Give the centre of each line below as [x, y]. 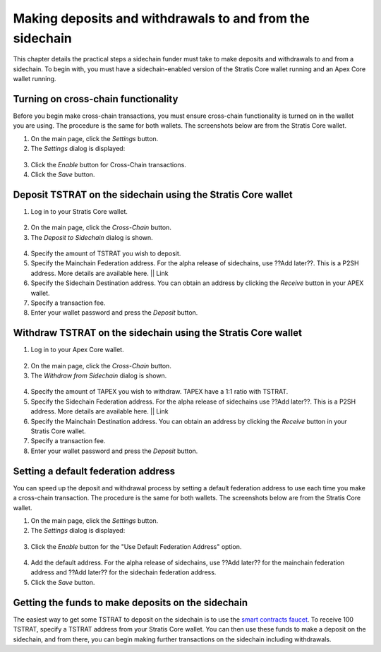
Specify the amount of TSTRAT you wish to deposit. [106, 253]
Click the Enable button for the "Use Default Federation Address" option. [136, 546]
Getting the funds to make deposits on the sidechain [131, 602]
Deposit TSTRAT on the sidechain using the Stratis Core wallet [153, 194]
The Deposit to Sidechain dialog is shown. [92, 237]
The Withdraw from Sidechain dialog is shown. [99, 376]
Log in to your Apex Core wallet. [77, 350]
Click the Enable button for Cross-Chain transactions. [108, 164]
